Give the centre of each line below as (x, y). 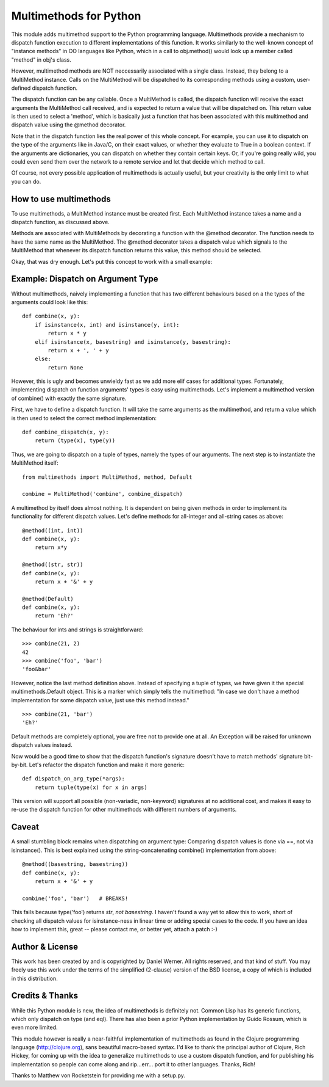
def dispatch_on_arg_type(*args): (73, 779)
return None (65, 367)
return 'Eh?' (54, 616)
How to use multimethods (61, 199)
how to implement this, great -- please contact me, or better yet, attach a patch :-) (114, 929)
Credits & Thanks (45, 996)
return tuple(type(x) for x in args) (91, 787)
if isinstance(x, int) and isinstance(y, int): (107, 325)
